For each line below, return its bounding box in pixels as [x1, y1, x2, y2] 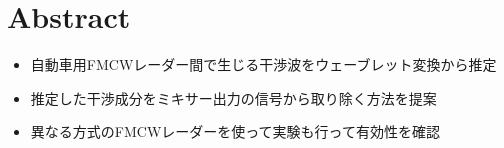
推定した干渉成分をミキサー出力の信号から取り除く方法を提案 [30, 87, 437, 108]
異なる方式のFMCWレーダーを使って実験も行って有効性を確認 [30, 121, 440, 142]
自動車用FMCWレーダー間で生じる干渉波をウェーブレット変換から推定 [30, 54, 497, 75]
